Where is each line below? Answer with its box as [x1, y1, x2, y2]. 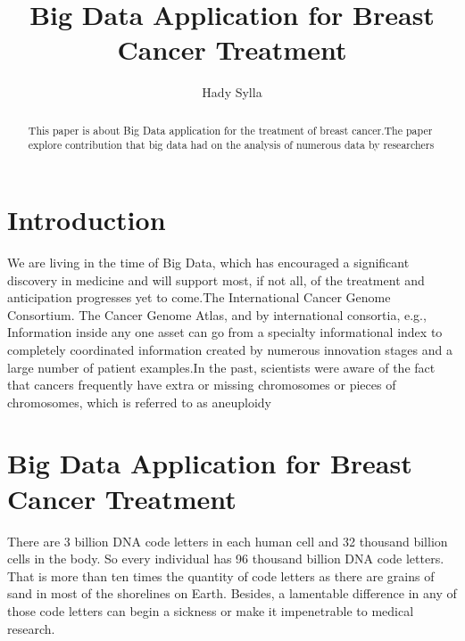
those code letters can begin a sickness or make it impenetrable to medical [7, 601, 414, 620]
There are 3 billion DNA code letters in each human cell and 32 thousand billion [7, 531, 448, 550]
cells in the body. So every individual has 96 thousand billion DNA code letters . [7, 549, 444, 568]
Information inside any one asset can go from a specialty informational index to [7, 323, 443, 341]
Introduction [7, 201, 166, 238]
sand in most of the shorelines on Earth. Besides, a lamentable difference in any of [7, 584, 457, 603]
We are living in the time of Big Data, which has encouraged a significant [7, 252, 410, 271]
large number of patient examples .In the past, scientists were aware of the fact [7, 357, 436, 376]
